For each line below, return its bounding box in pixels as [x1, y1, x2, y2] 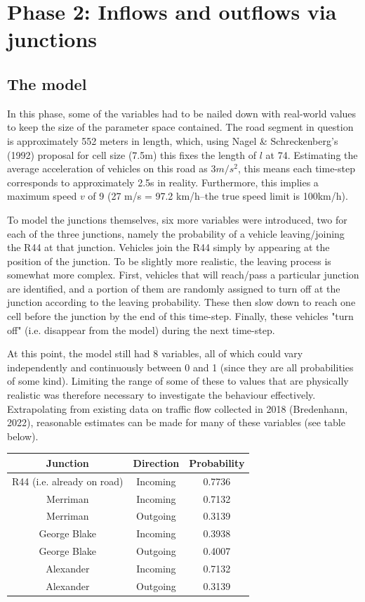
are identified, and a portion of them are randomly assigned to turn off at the [7, 281, 340, 295]
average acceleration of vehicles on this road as [7, 161, 208, 176]
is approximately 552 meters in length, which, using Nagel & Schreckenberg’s [7, 133, 338, 148]
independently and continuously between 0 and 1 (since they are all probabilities [7, 359, 354, 374]
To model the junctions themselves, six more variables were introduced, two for [7, 212, 347, 226]
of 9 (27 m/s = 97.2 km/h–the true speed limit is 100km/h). [88, 188, 348, 203]
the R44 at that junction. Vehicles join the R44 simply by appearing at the [7, 240, 330, 255]
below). [7, 428, 39, 443]
